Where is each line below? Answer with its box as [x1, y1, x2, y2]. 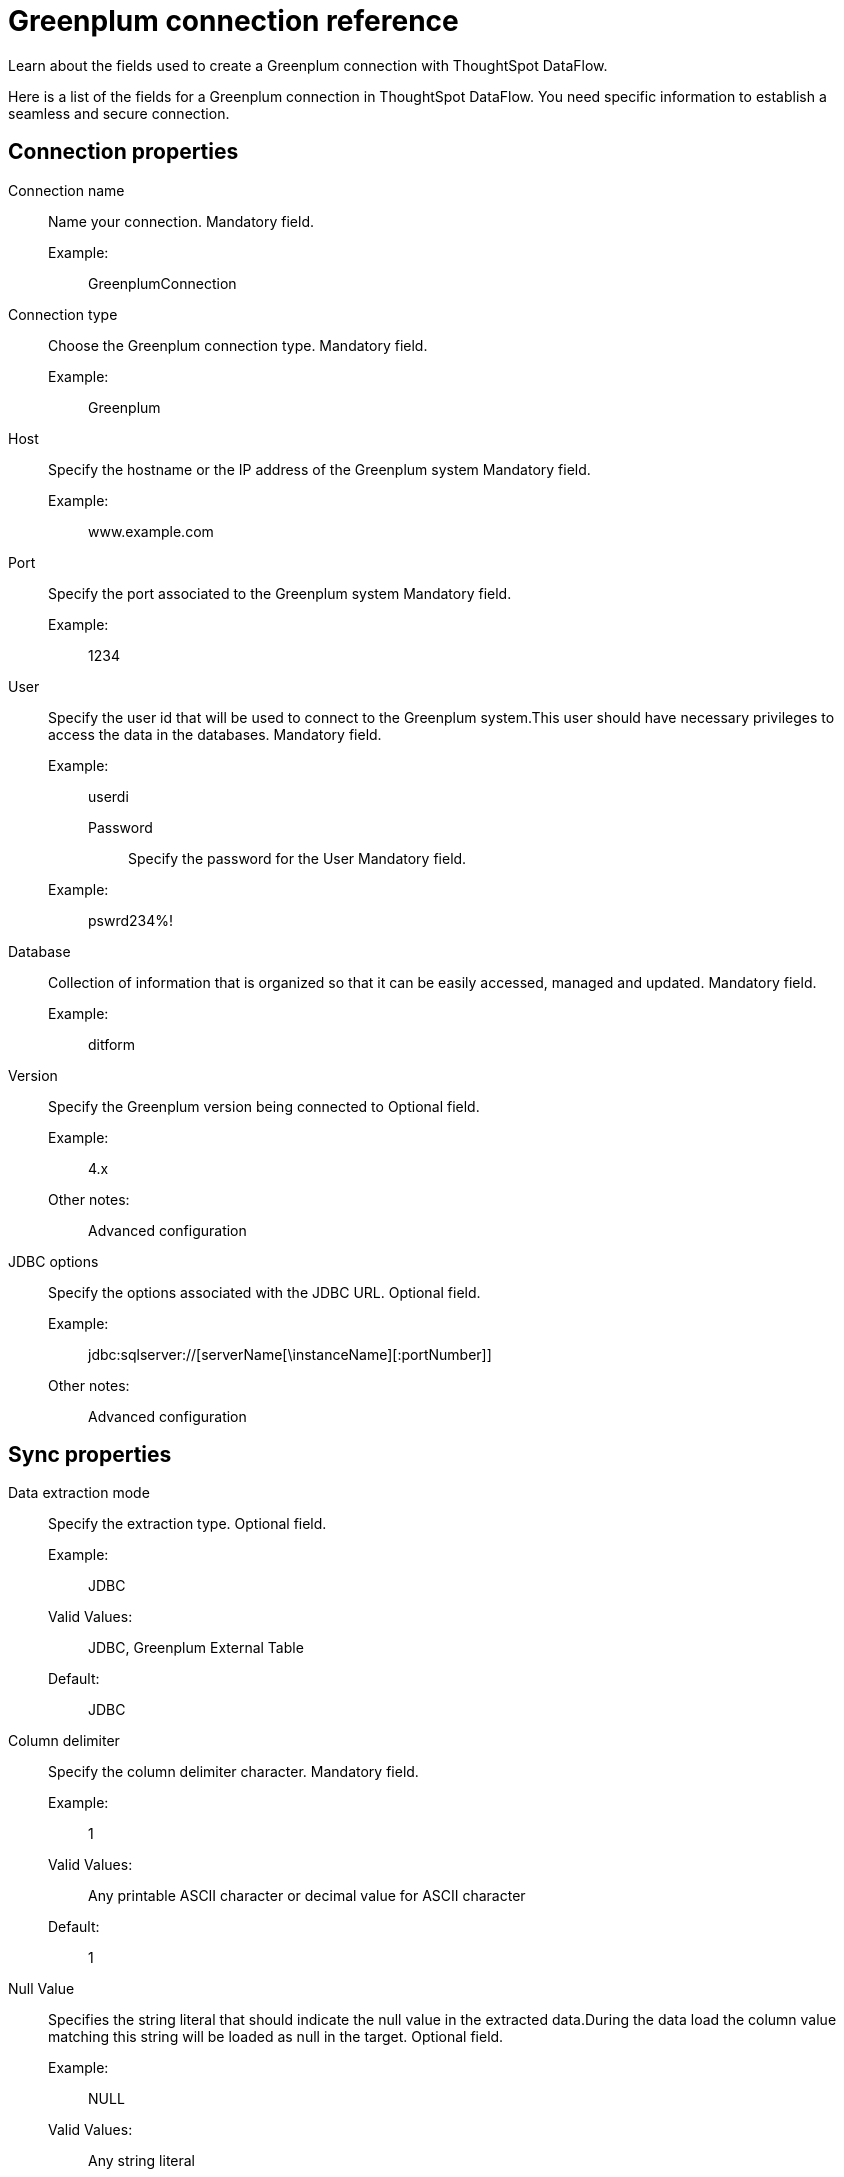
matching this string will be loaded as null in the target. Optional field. [48, 2028, 504, 2046]
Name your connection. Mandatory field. [48, 212, 315, 230]
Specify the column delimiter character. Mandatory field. [48, 1763, 419, 1781]
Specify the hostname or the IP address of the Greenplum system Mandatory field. [48, 460, 591, 478]
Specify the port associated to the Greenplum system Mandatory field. [48, 584, 512, 602]
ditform [88, 1035, 136, 1053]
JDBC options [8, 1252, 99, 1270]
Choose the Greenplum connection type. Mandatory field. [48, 336, 428, 354]
